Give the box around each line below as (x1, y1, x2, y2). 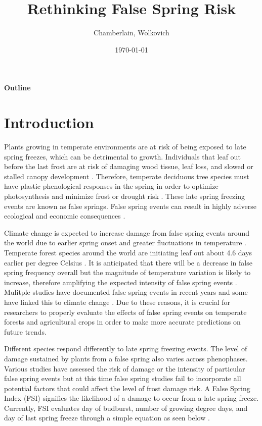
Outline (4, 82, 31, 93)
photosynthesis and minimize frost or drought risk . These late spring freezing (4, 191, 245, 201)
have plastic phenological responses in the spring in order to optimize (4, 181, 219, 191)
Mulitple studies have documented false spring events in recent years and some (4, 287, 248, 297)
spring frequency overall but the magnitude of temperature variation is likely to (4, 267, 251, 278)
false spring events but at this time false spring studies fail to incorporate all (4, 373, 241, 384)
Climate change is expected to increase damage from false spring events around (4, 227, 250, 238)
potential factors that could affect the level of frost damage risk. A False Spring (4, 383, 250, 393)
